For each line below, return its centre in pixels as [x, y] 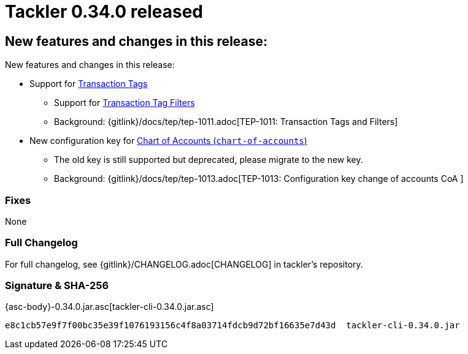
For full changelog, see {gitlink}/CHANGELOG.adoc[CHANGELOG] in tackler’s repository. [184, 264]
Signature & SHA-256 [57, 286]
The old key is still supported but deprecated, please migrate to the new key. [209, 160]
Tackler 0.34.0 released [104, 12]
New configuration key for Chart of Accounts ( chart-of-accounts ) [168, 141]
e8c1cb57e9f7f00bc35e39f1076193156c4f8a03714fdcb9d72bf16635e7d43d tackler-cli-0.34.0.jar [232, 326]
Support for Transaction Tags [89, 84]
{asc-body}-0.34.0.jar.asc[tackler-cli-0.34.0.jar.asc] [109, 307]
